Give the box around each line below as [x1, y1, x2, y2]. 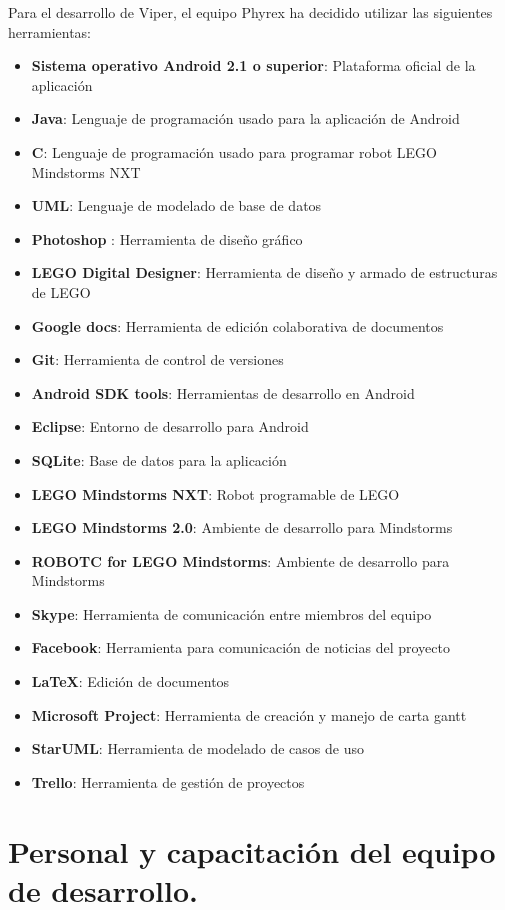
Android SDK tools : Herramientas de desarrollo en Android [31, 382, 415, 403]
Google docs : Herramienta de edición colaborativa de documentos [31, 315, 444, 336]
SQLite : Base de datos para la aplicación [31, 449, 287, 470]
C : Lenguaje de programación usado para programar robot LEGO [31, 141, 437, 162]
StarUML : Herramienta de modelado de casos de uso [31, 738, 364, 759]
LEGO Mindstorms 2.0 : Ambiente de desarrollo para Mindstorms [31, 517, 453, 538]
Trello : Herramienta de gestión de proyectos [31, 771, 305, 792]
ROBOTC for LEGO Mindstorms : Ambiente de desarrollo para [31, 550, 450, 571]
